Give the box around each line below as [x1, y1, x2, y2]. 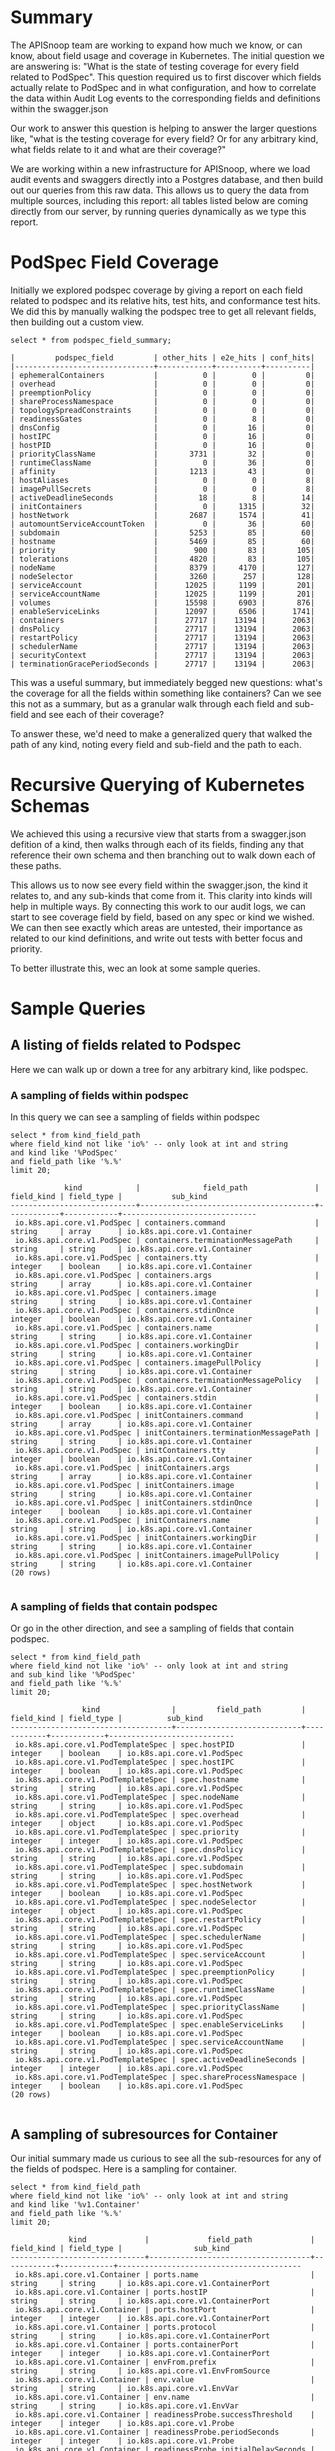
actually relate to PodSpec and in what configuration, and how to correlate [10, 81, 317, 93]
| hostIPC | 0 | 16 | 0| [10, 431, 315, 441]
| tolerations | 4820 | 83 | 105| [10, 554, 315, 564]
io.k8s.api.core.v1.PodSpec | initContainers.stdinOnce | [14, 1498, 320, 1508]
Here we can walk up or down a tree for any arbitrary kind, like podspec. [10, 1063, 309, 1075]
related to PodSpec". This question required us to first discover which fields [10, 71, 322, 83]
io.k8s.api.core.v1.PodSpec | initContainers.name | [14, 1516, 320, 1526]
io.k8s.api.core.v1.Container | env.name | [14, 2392, 315, 2403]
